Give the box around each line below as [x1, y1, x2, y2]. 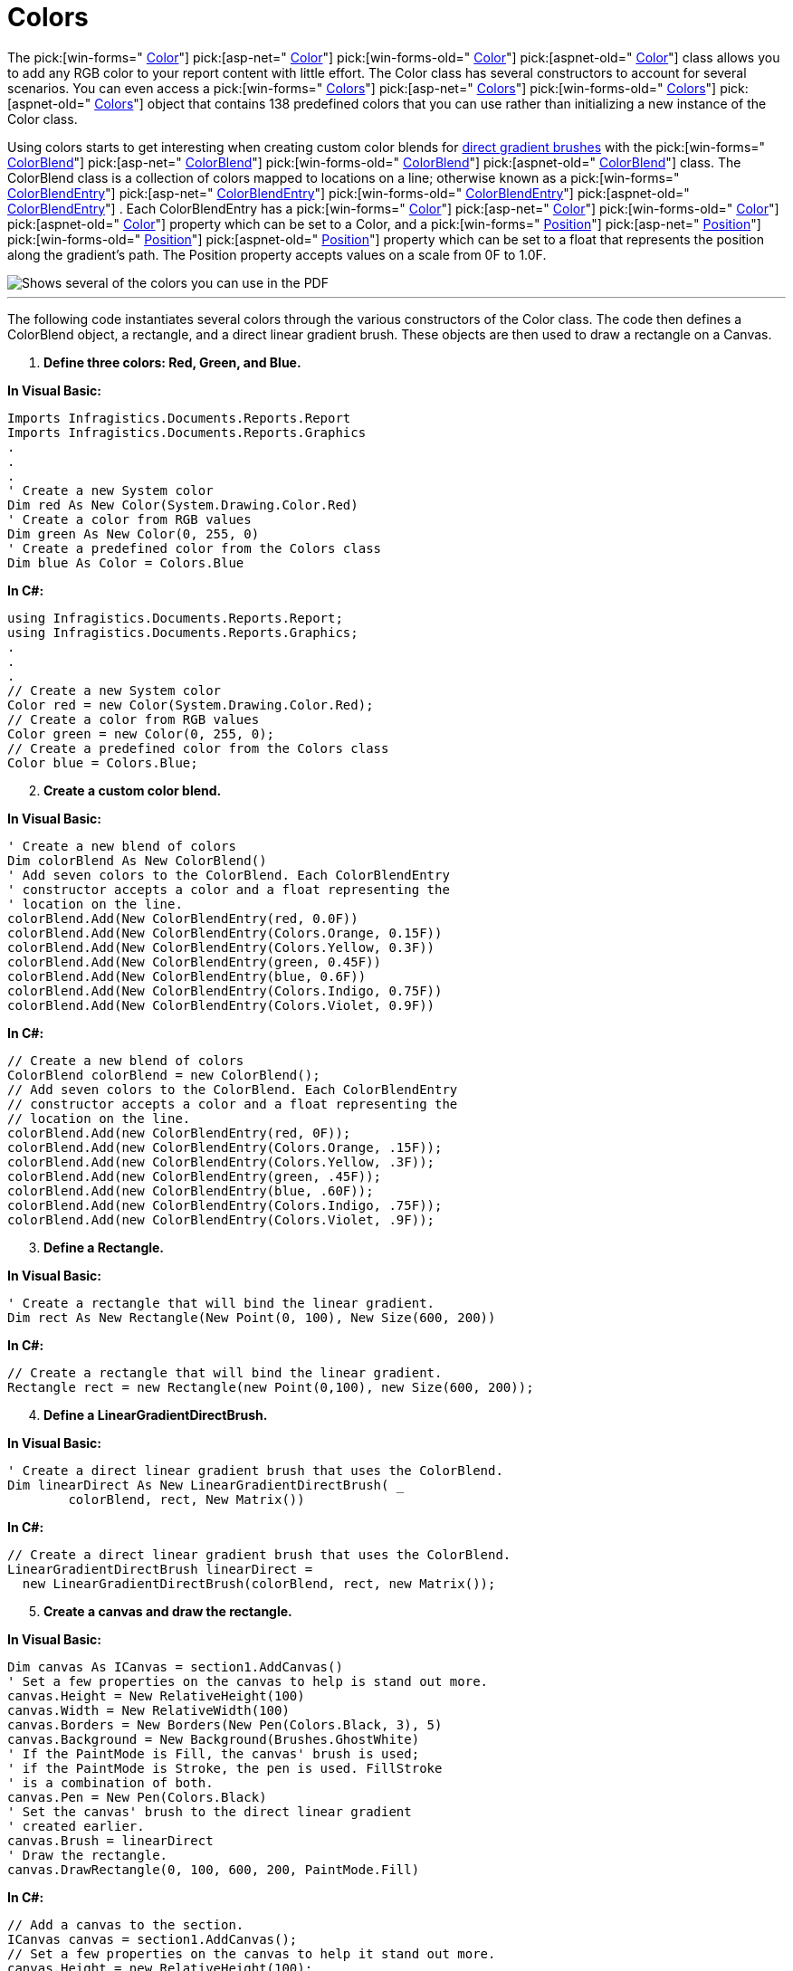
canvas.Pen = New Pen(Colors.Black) [7, 1789, 267, 1804]
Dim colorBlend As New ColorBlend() [7, 852, 267, 868]
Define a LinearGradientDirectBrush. [43, 1406, 268, 1423]
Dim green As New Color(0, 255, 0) [7, 526, 260, 541]
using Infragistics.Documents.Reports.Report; [7, 610, 343, 625]
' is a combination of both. [7, 1775, 214, 1790]
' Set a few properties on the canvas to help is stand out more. [7, 1673, 489, 1689]
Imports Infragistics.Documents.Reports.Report [7, 410, 351, 425]
